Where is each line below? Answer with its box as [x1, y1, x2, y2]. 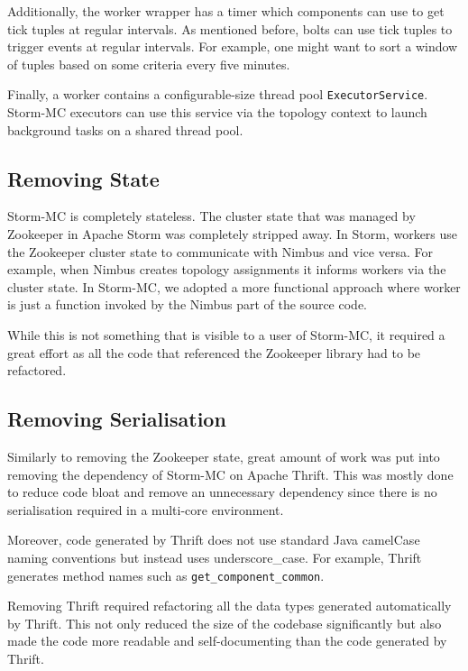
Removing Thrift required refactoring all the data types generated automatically [7, 596, 452, 615]
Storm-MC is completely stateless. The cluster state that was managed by [7, 207, 416, 225]
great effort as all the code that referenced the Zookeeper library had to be [7, 343, 421, 362]
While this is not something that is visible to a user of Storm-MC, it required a [7, 325, 445, 344]
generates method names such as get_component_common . [7, 565, 325, 584]
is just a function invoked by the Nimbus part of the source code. [7, 295, 367, 314]
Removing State [7, 164, 160, 192]
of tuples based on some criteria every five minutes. [7, 54, 290, 73]
